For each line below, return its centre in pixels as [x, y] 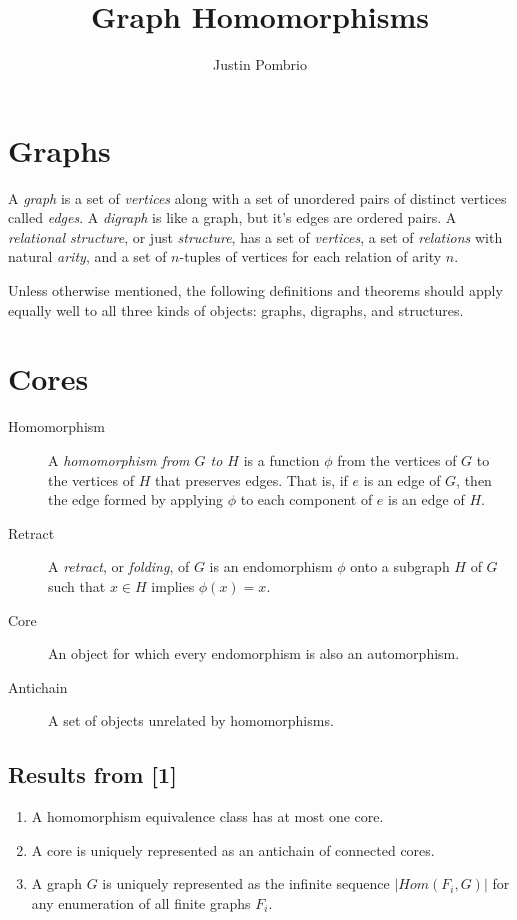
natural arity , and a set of [87, 256]
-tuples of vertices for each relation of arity [310, 256]
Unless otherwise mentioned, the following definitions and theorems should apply [255, 290]
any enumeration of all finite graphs [141, 902]
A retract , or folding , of [119, 566]
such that [77, 585]
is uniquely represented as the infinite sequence [246, 883]
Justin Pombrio [260, 64]
